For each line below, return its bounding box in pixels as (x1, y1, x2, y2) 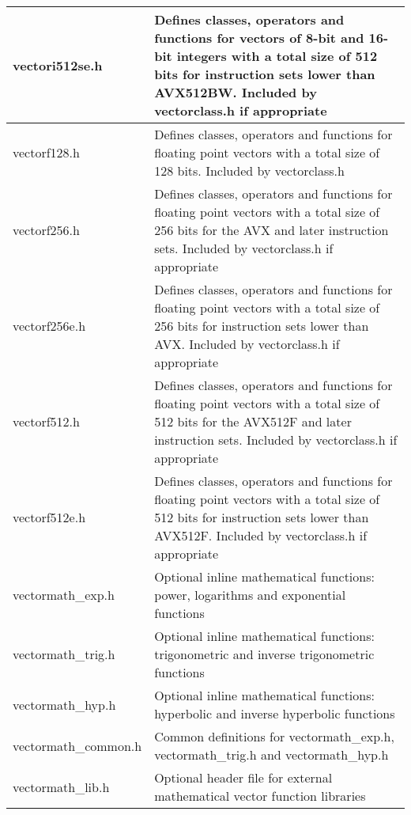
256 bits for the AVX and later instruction (154, 221, 389, 239)
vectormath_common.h (13, 736, 142, 755)
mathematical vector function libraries (154, 787, 366, 805)
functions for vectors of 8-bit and (154, 28, 364, 47)
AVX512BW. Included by (154, 83, 317, 101)
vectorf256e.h (13, 317, 86, 335)
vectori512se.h (13, 55, 103, 74)
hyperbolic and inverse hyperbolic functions (154, 704, 395, 722)
